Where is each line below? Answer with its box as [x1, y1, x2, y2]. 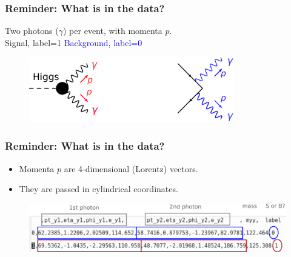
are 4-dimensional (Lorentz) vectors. [64, 162, 198, 175]
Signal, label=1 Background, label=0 [5, 36, 142, 48]
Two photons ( [5, 24, 59, 37]
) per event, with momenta [63, 24, 162, 37]
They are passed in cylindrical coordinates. [19, 182, 178, 195]
